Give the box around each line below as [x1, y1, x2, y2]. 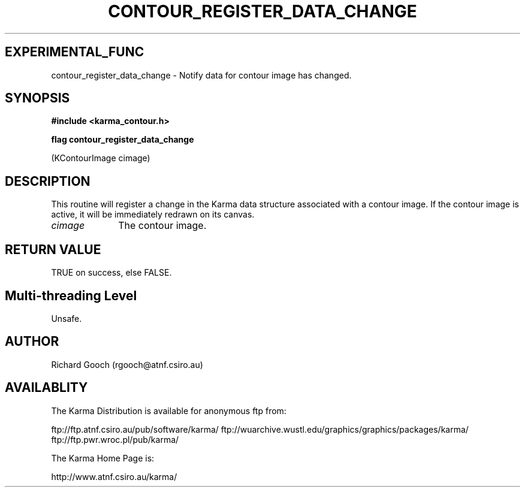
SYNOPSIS [5, 90, 70, 106]
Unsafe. [51, 313, 82, 324]
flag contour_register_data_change [51, 134, 194, 145]
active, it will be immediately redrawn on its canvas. [51, 209, 255, 220]
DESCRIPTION [5, 173, 90, 189]
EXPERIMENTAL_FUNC [5, 44, 144, 60]
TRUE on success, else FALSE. [51, 267, 172, 278]
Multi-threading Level [5, 288, 137, 303]
